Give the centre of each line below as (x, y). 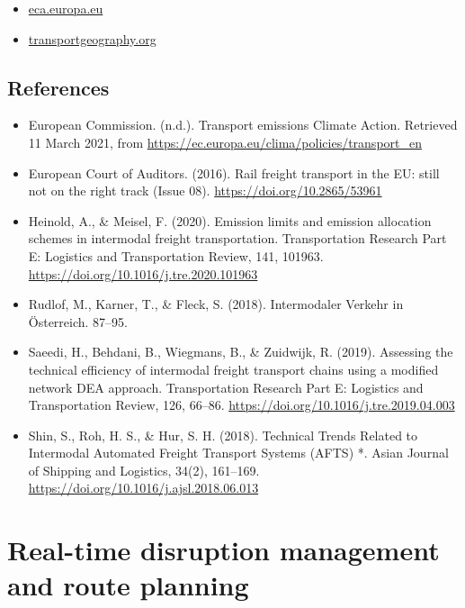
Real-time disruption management (224, 550)
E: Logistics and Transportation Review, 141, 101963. (176, 255)
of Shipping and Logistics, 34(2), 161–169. (144, 470)
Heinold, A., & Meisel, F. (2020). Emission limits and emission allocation (230, 220)
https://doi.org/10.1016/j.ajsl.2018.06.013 (143, 488)
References (58, 87)
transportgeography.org (92, 38)
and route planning (128, 585)
